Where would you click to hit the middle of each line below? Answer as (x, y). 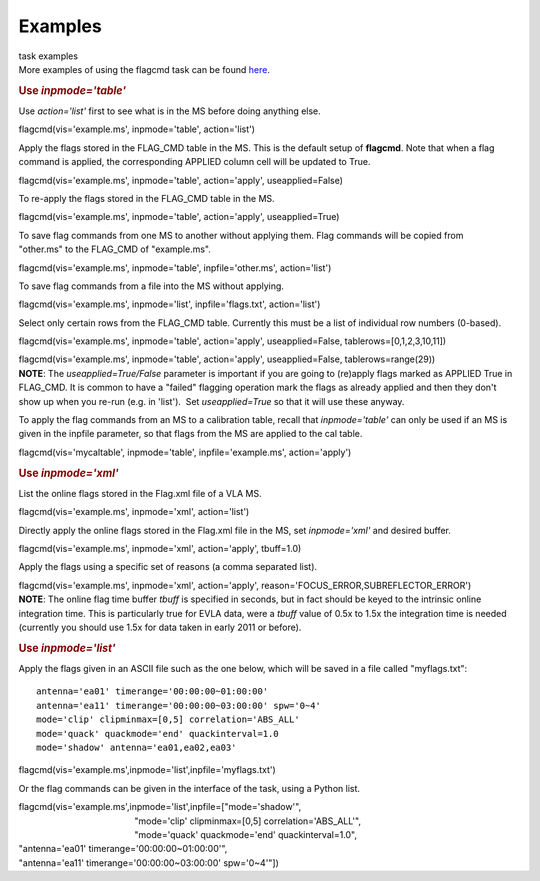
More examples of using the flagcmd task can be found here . (144, 69)
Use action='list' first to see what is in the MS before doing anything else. (170, 111)
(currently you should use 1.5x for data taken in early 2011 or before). (160, 627)
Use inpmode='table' (72, 90)
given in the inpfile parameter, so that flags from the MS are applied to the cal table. (190, 434)
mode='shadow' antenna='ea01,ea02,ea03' (136, 747)
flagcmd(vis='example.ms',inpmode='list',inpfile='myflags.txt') (147, 770)
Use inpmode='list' (67, 648)
